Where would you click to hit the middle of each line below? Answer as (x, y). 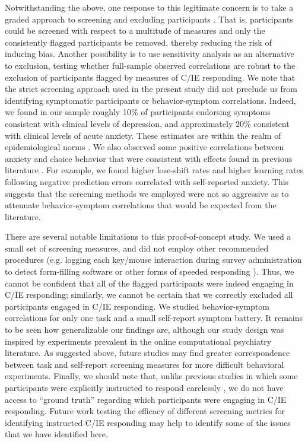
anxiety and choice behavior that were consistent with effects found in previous (149, 158)
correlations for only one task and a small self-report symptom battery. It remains (154, 318)
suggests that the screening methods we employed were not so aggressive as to (147, 193)
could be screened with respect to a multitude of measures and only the (135, 31)
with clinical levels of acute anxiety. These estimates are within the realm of (143, 135)
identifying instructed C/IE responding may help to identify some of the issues (148, 422)
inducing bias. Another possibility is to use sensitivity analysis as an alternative (150, 54)
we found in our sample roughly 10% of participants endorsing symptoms (138, 112)
